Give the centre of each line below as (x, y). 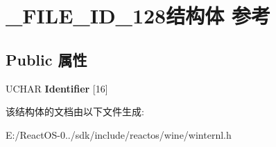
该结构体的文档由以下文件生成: (75, 111)
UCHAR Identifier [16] (57, 88)
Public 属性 (46, 59)
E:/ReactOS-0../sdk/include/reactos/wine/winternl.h (119, 134)
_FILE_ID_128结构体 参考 (138, 16)
